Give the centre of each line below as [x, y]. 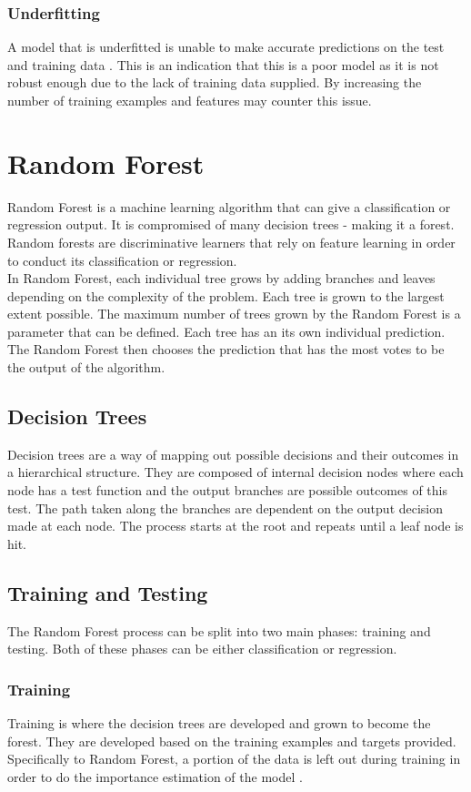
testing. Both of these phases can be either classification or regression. [202, 649]
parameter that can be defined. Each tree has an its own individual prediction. [226, 331]
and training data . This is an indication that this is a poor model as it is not [223, 64]
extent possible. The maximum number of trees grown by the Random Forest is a [234, 314]
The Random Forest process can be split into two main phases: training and [219, 630]
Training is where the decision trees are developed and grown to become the [219, 723]
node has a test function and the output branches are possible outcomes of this [228, 490]
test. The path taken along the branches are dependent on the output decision [225, 508]
